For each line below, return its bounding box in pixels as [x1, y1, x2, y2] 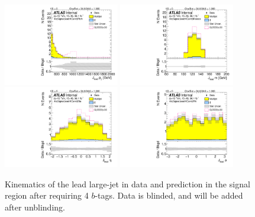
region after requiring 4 [5, 189, 89, 202]
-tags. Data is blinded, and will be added [95, 189, 243, 202]
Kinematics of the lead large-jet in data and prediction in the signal [5, 177, 250, 190]
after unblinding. [5, 201, 65, 213]
